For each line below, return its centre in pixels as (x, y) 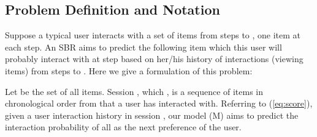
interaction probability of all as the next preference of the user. (123, 127)
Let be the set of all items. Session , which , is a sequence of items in (134, 91)
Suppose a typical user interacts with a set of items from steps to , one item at (153, 35)
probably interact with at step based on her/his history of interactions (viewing (154, 59)
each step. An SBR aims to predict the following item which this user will (143, 47)
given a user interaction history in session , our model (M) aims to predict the (152, 115)
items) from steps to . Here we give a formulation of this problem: (129, 70)
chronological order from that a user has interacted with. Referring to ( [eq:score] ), (159, 103)
